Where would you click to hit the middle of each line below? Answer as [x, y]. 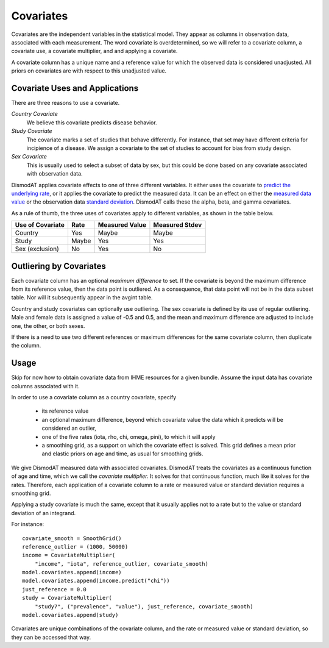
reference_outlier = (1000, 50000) [75, 547]
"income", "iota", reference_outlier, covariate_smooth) [121, 564]
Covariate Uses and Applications [75, 88]
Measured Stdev [178, 225]
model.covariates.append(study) [70, 615]
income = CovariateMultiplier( [69, 555]
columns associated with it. [45, 386]
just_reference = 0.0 [54, 589]
